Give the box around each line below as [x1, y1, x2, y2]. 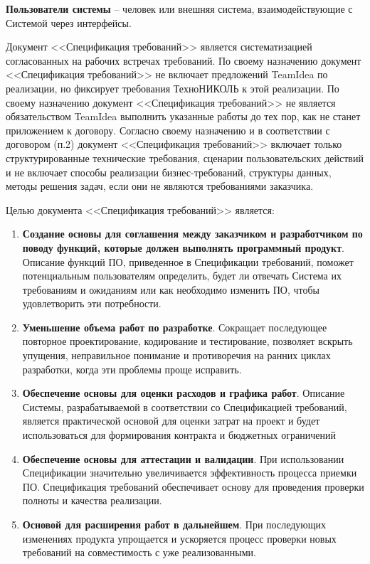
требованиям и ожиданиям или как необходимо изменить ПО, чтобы [22, 282, 319, 297]
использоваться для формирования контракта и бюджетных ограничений [22, 427, 336, 442]
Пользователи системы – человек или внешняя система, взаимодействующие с [6, 1, 353, 16]
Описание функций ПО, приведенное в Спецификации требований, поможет [22, 254, 354, 269]
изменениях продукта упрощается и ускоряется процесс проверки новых [22, 531, 337, 546]
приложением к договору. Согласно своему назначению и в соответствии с [6, 122, 330, 137]
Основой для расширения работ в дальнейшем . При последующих [22, 517, 327, 531]
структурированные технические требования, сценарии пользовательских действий [6, 150, 364, 165]
